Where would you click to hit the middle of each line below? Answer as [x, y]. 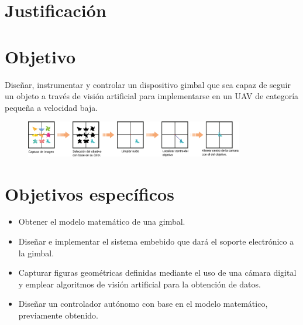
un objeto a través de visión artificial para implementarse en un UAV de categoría [152, 96]
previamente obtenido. [58, 315]
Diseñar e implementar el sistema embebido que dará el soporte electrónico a [156, 241]
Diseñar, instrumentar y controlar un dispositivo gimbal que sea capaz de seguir [148, 84]
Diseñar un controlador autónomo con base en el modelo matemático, [143, 304]
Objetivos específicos [89, 193]
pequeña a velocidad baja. [51, 107]
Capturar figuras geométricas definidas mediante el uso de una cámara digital [157, 272]
